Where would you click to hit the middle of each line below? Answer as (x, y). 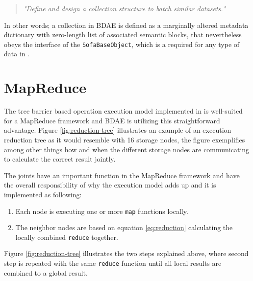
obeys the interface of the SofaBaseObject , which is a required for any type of (122, 44)
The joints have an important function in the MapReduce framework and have (122, 175)
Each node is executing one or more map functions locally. (102, 211)
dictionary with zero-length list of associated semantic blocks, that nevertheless (123, 35)
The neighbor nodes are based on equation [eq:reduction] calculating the (124, 227)
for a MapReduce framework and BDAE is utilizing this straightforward (112, 120)
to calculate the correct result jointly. (60, 159)
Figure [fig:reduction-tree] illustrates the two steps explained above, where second (126, 253)
